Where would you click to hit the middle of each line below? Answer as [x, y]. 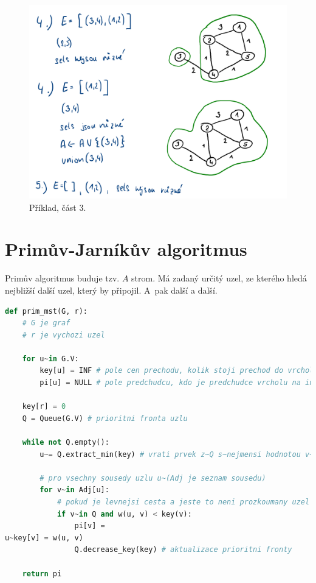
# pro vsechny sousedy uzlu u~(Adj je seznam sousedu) [153, 478]
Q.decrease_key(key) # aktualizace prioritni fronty [183, 550]
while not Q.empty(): [66, 443]
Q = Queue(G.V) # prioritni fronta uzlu [105, 418]
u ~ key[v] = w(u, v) [44, 538]
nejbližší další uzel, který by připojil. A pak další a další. [111, 290]
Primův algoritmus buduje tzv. [62, 278]
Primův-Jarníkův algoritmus [126, 249]
